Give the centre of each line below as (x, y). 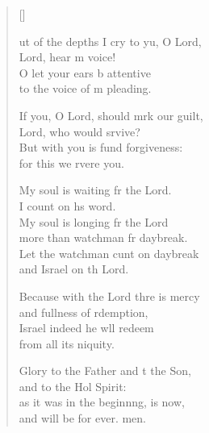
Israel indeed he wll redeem (86, 328)
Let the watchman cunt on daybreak (109, 253)
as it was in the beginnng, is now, (102, 402)
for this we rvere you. (71, 162)
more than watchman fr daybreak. (103, 237)
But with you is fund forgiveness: (101, 147)
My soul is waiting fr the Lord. (95, 190)
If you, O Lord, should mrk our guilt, (111, 115)
